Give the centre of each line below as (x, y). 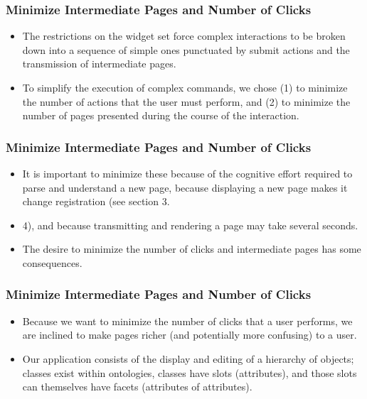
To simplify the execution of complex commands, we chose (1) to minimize (185, 87)
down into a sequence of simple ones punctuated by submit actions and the (186, 49)
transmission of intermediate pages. (99, 64)
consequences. (52, 262)
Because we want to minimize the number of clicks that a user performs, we (187, 321)
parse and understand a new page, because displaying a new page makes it (185, 187)
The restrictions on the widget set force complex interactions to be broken (184, 36)
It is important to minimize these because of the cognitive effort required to (187, 173)
